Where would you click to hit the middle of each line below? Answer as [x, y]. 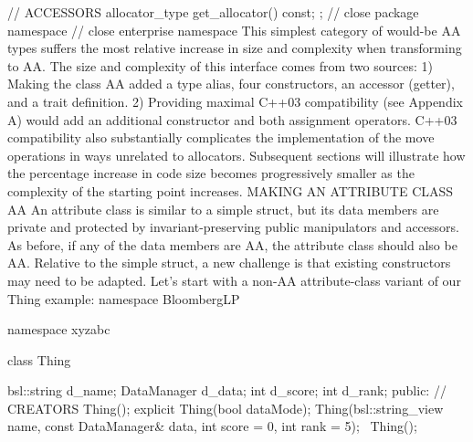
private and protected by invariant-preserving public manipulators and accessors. [233, 227]
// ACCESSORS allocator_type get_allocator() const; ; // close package [213, 12]
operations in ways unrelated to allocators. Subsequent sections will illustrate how [236, 155]
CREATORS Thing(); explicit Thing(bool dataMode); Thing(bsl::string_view [226, 408]
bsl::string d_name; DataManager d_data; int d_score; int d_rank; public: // [227, 390]
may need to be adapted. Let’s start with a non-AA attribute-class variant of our [234, 280]
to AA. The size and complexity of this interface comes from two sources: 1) [220, 65]
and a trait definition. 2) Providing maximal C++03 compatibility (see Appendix [235, 101]
